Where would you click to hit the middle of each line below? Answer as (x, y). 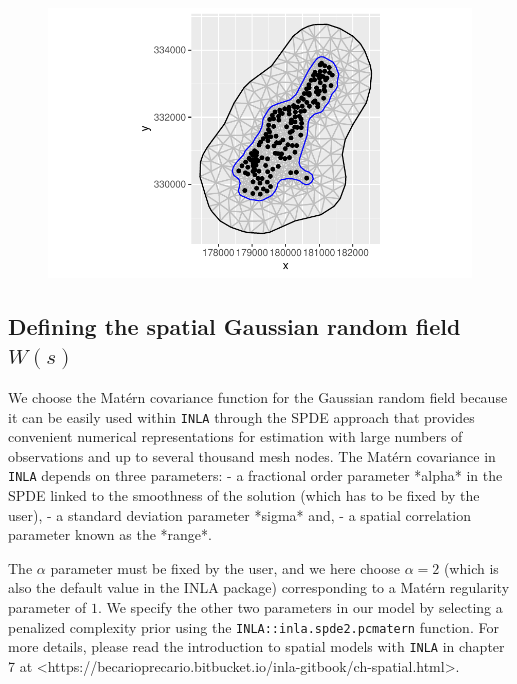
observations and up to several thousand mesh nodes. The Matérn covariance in (252, 455)
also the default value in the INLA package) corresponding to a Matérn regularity (259, 587)
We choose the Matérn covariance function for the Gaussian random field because (258, 397)
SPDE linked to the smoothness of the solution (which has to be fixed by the (244, 495)
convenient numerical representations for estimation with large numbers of (235, 436)
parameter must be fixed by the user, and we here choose (225, 567)
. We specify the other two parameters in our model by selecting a (300, 607)
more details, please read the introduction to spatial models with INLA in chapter (256, 646)
